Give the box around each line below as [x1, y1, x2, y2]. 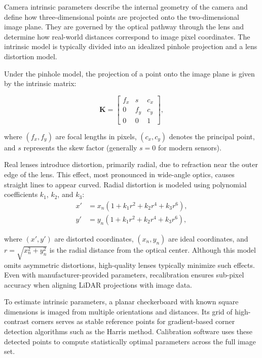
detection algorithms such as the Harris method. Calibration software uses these [4, 326, 252, 337]
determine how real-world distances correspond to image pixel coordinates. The [4, 31, 250, 42]
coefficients [4, 189, 38, 200]
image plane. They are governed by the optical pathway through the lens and [4, 21, 244, 32]
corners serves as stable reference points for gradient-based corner [31, 316, 235, 327]
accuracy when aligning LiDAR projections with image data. [4, 279, 192, 290]
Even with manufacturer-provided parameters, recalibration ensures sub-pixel [4, 269, 244, 280]
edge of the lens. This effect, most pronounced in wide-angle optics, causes [4, 169, 235, 179]
